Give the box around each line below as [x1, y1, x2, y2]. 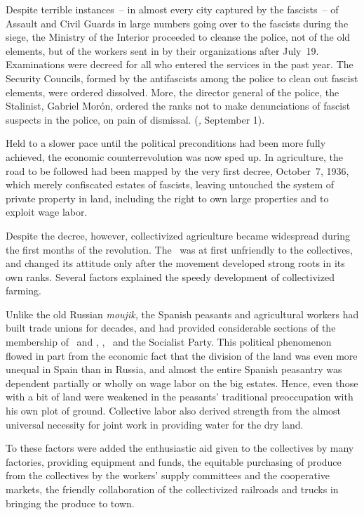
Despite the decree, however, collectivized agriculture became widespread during [6, 228, 350, 242]
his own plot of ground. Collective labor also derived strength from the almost [6, 403, 342, 418]
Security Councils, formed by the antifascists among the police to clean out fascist [6, 70, 358, 85]
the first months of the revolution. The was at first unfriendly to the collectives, [6, 242, 353, 256]
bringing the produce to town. [6, 495, 135, 510]
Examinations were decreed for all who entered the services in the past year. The [6, 57, 353, 72]
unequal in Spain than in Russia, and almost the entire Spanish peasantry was [6, 362, 342, 377]
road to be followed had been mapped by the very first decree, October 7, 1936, [6, 163, 349, 178]
